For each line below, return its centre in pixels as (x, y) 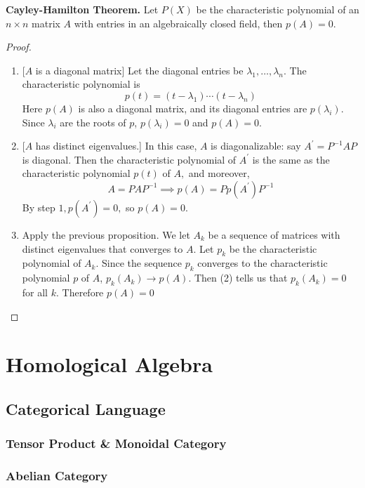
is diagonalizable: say (256, 146)
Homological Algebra (109, 364)
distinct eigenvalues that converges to (102, 248)
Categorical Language (86, 408)
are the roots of (93, 122)
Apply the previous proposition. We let (106, 234)
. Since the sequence (139, 263)
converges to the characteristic (263, 263)
